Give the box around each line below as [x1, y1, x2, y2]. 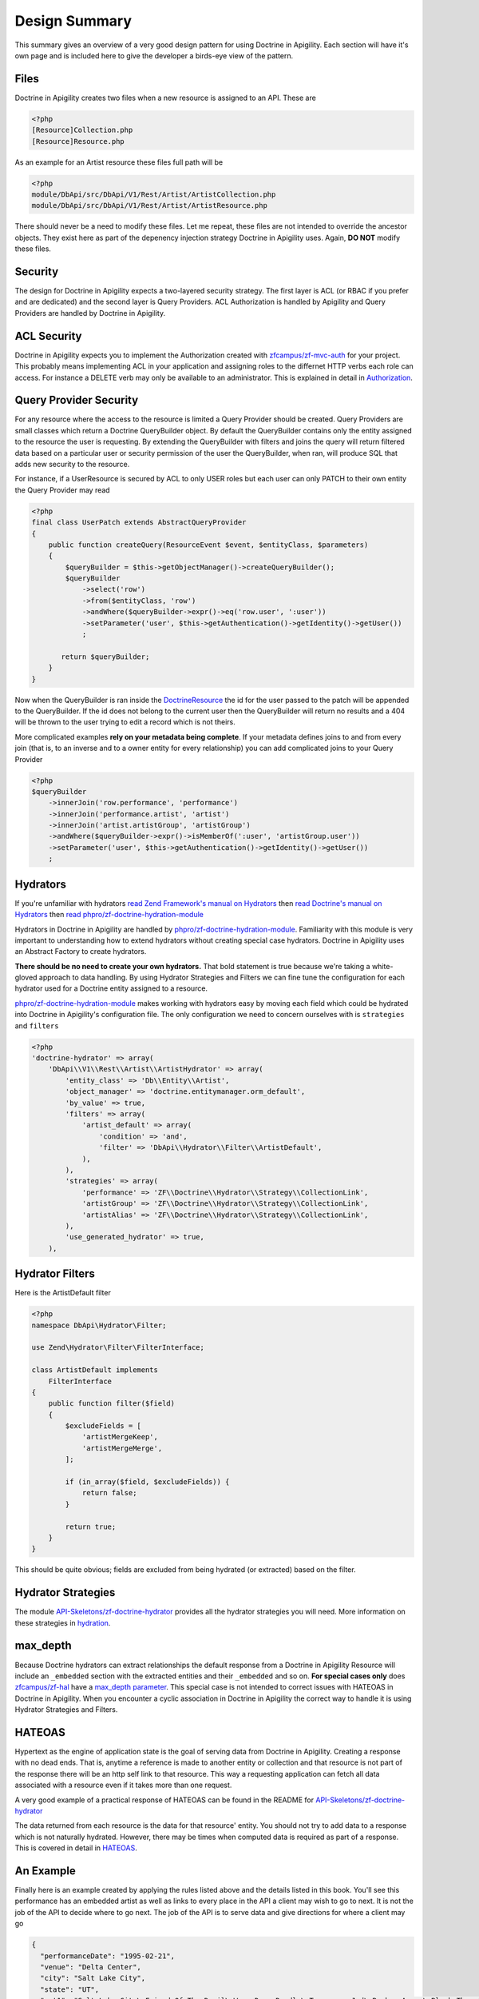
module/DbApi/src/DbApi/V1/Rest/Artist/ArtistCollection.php [31, 190, 276, 199]
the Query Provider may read [14, 485, 111, 495]
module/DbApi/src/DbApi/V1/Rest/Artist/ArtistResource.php [31, 201, 267, 210]
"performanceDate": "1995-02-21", [40, 1951, 176, 1961]
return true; [65, 1522, 117, 1531]
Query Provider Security [14, 393, 139, 407]
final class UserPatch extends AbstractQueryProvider [31, 518, 247, 527]
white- [371, 961, 394, 971]
